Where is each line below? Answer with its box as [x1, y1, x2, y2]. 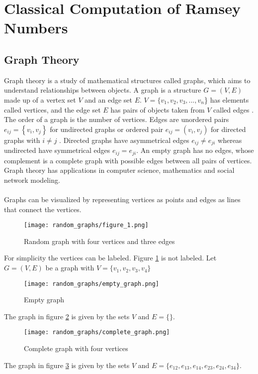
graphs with [4, 134, 40, 145]
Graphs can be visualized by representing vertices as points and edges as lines [4, 194, 241, 205]
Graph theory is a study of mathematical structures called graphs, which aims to [4, 75, 251, 85]
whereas [218, 134, 242, 145]
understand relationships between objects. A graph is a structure [4, 85, 201, 95]
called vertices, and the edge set [4, 104, 101, 115]
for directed [211, 124, 246, 134]
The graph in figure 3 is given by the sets [4, 360, 130, 370]
